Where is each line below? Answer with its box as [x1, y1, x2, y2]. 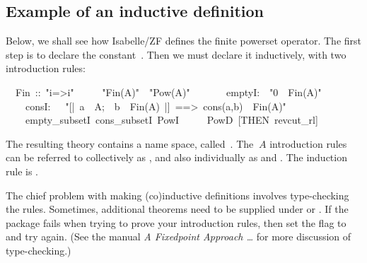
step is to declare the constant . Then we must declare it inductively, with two [6, 47, 346, 62]
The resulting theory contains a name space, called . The [6, 136, 254, 151]
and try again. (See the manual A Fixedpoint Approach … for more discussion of [6, 229, 351, 244]
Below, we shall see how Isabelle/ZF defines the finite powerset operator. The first [6, 33, 361, 48]
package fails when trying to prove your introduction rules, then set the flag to [6, 215, 346, 230]
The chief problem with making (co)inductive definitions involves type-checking [6, 187, 349, 202]
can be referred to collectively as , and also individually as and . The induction [6, 150, 347, 165]
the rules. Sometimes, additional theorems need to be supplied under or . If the [6, 201, 349, 216]
